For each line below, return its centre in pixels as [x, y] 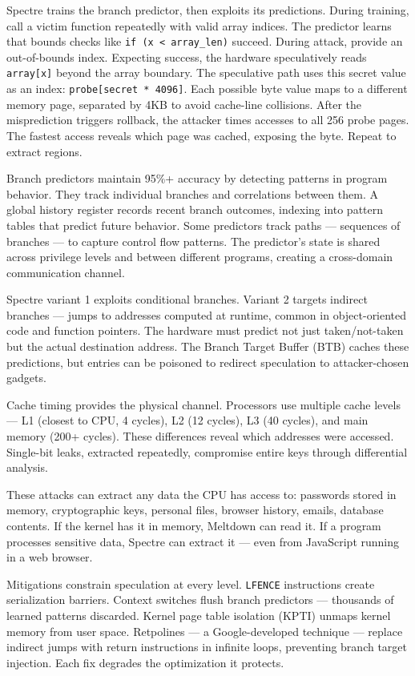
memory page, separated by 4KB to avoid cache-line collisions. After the [184, 104]
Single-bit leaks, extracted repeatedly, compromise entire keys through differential [207, 451]
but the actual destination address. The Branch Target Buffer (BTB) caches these [208, 346]
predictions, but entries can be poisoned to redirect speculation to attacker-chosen [208, 362]
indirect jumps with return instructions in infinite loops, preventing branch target [207, 647]
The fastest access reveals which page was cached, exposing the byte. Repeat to [201, 135]
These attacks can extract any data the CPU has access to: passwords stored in [201, 494]
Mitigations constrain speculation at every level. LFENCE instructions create [191, 583]
